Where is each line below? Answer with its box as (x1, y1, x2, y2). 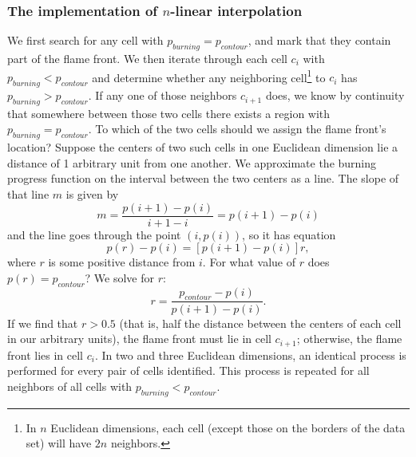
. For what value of (202, 254, 295, 270)
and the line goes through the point (7, 226, 181, 242)
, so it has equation (242, 226, 336, 242)
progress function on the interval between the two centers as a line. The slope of (7, 170, 399, 187)
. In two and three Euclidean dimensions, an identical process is (94, 346, 406, 363)
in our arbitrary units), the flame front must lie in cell (7, 330, 271, 347)
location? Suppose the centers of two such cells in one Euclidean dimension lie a (7, 139, 398, 156)
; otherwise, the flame (296, 330, 402, 347)
